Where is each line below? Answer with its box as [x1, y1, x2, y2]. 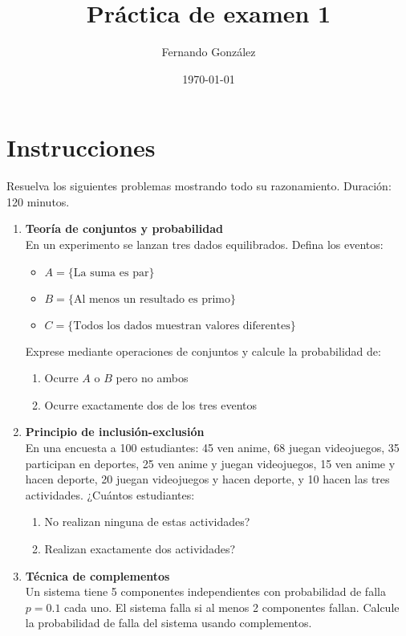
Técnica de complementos [25, 567, 170, 584]
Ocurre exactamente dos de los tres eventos [44, 396, 258, 413]
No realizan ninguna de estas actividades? [44, 513, 250, 530]
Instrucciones [6, 131, 156, 164]
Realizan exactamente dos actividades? [44, 540, 236, 556]
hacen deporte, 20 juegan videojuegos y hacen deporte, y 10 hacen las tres [25, 471, 390, 487]
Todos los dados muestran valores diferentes [73, 320, 290, 332]
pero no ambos [116, 369, 189, 386]
